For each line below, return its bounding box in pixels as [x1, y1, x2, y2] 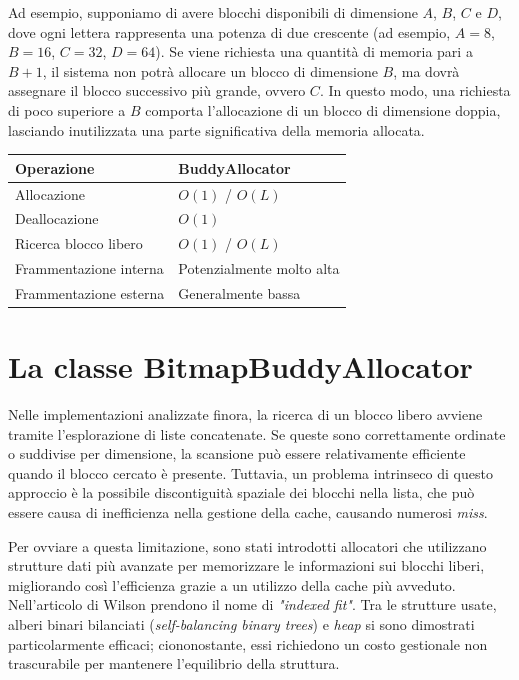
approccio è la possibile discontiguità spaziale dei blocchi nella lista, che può [8, 482, 475, 503]
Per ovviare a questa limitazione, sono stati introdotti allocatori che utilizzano [8, 535, 487, 556]
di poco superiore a [8, 99, 126, 120]
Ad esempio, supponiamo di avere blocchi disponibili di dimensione [8, 2, 418, 22]
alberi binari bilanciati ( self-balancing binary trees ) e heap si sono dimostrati [8, 614, 475, 635]
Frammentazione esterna [15, 282, 165, 303]
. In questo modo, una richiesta [319, 80, 511, 101]
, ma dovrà [393, 60, 460, 81]
